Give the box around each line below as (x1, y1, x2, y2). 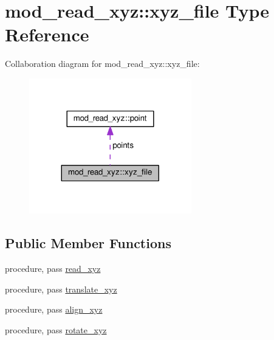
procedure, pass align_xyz (5, 303, 103, 316)
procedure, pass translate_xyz (5, 282, 117, 295)
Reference (5, 22, 89, 47)
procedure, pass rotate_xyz (5, 324, 107, 336)
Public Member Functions (5, 234, 171, 252)
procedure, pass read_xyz (5, 262, 101, 275)
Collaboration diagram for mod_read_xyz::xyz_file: (5, 57, 200, 70)
